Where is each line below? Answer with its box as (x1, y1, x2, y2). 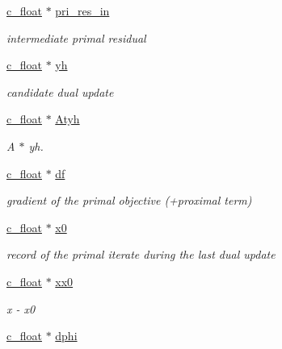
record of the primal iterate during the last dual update (6, 246, 276, 263)
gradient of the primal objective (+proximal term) (6, 192, 252, 209)
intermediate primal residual (6, 29, 146, 46)
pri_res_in (55, 2, 110, 19)
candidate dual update (6, 83, 114, 100)
